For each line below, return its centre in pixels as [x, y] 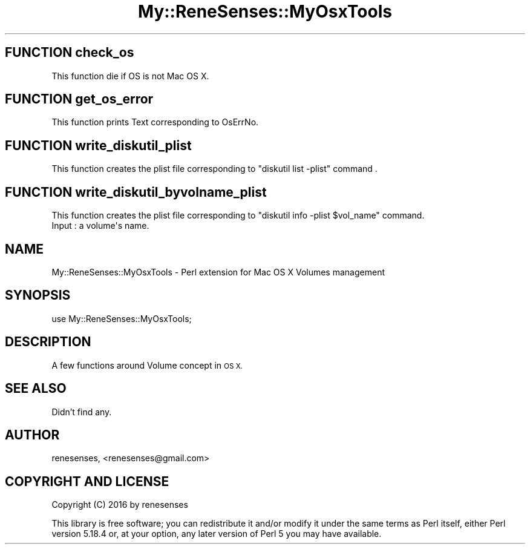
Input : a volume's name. [100, 226]
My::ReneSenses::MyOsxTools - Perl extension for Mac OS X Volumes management [218, 272]
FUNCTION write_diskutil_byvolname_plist [136, 192]
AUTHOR [32, 435]
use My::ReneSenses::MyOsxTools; [122, 318]
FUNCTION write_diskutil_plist [98, 145]
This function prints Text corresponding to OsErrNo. [155, 122]
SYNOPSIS [38, 295]
